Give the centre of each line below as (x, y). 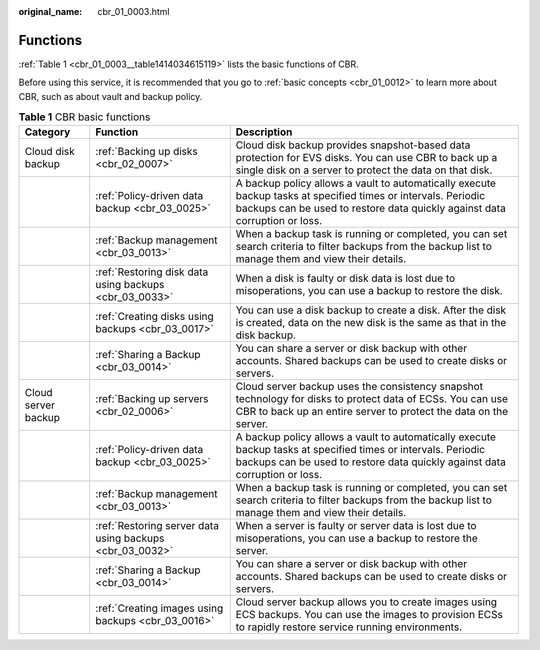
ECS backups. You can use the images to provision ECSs (369, 615)
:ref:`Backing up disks (147, 152)
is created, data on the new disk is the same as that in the (371, 323)
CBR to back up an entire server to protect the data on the (372, 412)
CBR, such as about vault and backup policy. (110, 96)
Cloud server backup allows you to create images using (366, 602)
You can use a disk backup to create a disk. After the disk (371, 310)
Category (47, 132)
